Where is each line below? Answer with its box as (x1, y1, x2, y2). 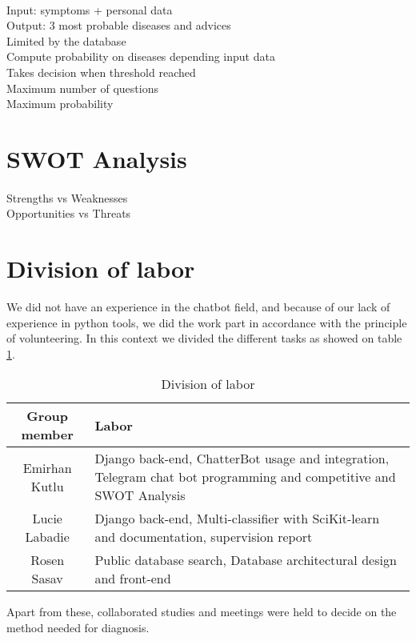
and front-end (94, 569, 171, 588)
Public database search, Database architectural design (94, 551, 397, 570)
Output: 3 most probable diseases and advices (6, 17, 231, 34)
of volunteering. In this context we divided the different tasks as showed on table (6, 330, 402, 347)
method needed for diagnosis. (6, 619, 150, 635)
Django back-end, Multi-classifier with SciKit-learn (94, 509, 380, 528)
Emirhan (22, 458, 72, 477)
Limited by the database (6, 32, 126, 49)
